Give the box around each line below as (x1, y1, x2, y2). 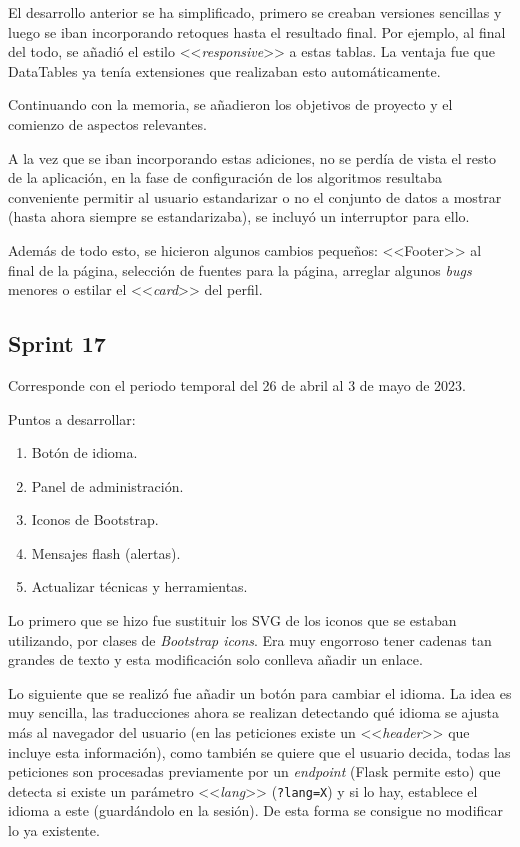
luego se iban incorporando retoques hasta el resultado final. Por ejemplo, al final (8, 21, 506, 42)
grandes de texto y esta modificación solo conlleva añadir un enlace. (8, 649, 423, 670)
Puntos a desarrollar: (8, 408, 136, 429)
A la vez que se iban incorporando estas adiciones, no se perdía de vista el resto (8, 147, 496, 168)
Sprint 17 (8, 328, 106, 359)
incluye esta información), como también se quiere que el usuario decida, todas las (8, 741, 511, 762)
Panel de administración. (31, 475, 184, 496)
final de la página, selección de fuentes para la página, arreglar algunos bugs (8, 259, 472, 280)
